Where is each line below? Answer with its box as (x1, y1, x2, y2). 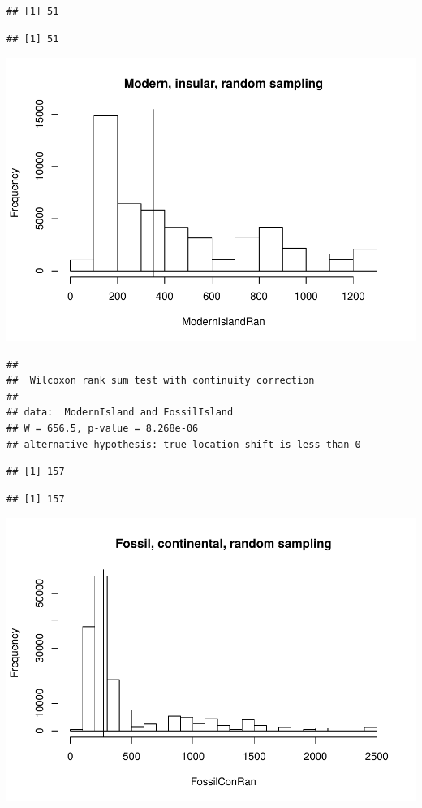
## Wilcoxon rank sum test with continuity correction (6, 375, 315, 387)
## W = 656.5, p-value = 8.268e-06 (6, 423, 199, 435)
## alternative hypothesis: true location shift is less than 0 (6, 438, 361, 450)
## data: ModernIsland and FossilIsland (6, 406, 234, 419)
